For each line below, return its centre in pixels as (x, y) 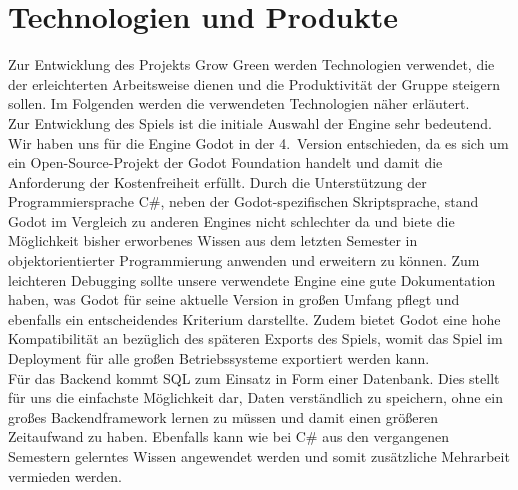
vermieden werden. (65, 475)
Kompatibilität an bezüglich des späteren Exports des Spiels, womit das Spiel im (255, 338)
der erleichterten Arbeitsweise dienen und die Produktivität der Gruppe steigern (254, 83)
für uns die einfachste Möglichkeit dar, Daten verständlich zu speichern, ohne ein (255, 397)
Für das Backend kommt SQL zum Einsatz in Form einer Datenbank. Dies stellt (254, 377)
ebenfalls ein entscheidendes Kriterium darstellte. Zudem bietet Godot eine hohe (254, 318)
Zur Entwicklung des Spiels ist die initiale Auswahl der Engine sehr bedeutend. (250, 122)
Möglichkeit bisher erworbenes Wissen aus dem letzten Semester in (213, 240)
